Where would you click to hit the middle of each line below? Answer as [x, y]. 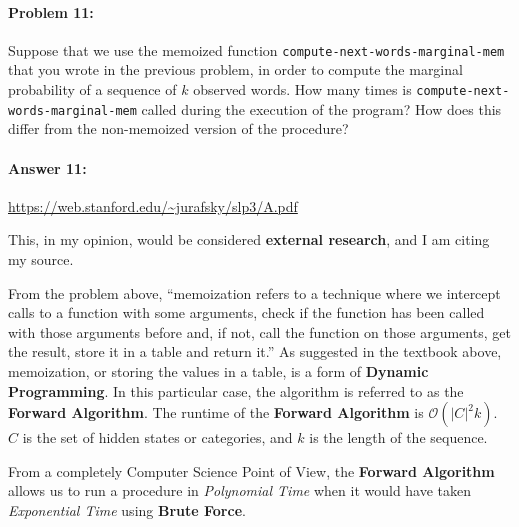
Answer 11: [47, 167]
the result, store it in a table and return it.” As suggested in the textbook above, [255, 351]
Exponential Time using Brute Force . [127, 509]
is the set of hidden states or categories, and [157, 437]
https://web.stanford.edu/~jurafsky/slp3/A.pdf [153, 205]
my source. [41, 258]
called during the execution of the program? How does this [321, 108]
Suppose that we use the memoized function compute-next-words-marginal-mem [256, 49]
